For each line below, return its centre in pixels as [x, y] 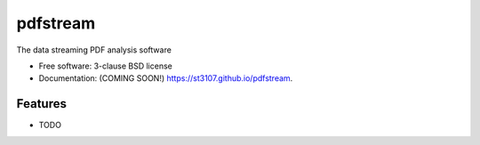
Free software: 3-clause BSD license [105, 66]
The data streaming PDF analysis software [94, 50]
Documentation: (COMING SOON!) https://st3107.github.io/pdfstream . [166, 78]
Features [41, 104]
